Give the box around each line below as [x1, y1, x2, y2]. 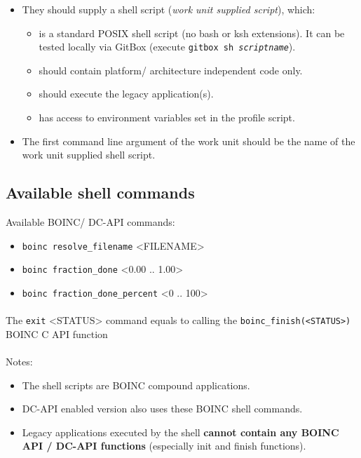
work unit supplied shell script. [22, 147, 156, 162]
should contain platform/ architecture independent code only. [39, 62, 303, 77]
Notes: [6, 354, 33, 369]
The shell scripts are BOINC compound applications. [22, 377, 250, 392]
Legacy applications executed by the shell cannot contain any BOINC [22, 424, 339, 439]
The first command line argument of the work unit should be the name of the [22, 133, 355, 148]
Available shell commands [6, 182, 195, 203]
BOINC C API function [6, 326, 108, 341]
